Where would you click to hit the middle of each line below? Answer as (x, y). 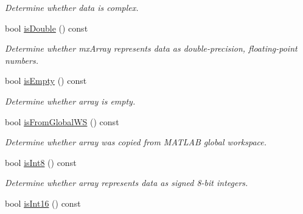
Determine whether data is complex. (72, 7)
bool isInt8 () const (41, 162)
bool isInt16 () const (43, 203)
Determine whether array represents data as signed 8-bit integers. (127, 183)
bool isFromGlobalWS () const (62, 121)
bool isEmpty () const (46, 81)
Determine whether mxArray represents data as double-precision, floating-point (151, 48)
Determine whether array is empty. (70, 101)
